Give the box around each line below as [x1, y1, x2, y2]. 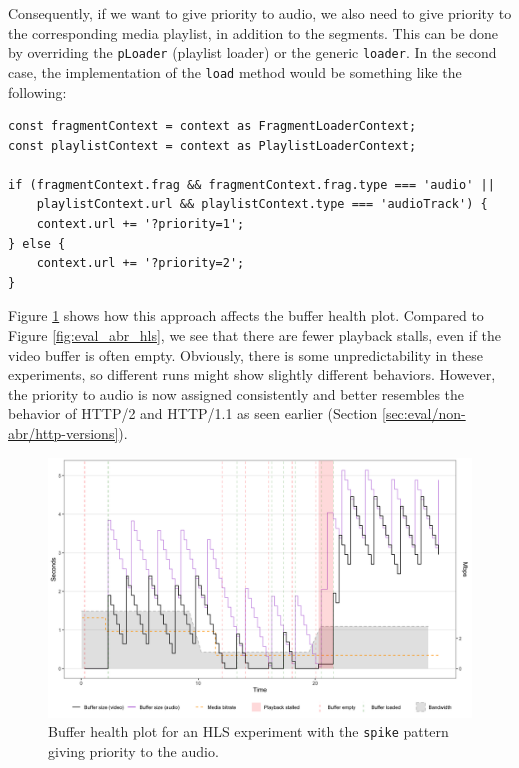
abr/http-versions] [8, 423, 119, 443]
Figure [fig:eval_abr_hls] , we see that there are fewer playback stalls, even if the [8, 325, 501, 346]
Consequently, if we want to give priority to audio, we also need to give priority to [8, 3, 512, 23]
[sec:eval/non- [381, 403, 466, 424]
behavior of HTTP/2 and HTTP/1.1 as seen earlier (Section [8, 403, 378, 424]
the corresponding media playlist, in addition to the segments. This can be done [8, 22, 499, 43]
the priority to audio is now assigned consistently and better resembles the [8, 383, 465, 404]
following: [8, 81, 67, 102]
